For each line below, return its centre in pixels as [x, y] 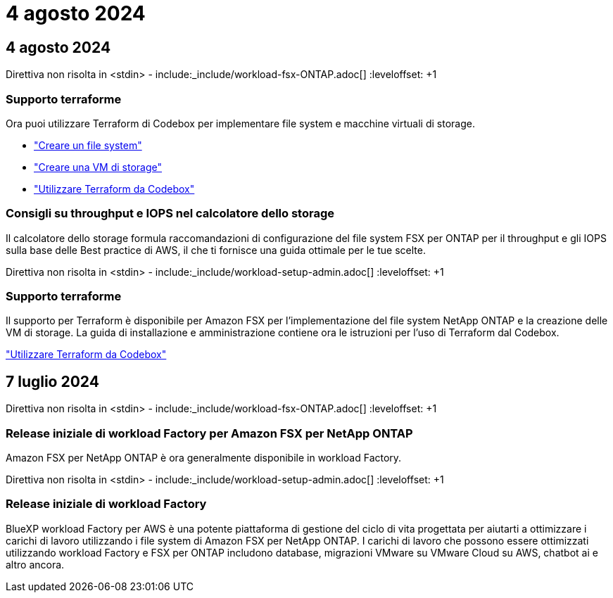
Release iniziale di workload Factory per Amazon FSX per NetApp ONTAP [209, 433]
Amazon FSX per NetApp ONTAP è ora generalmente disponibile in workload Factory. [204, 458]
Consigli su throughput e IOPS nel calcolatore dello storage [170, 214]
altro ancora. [35, 564]
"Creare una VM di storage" [98, 167]
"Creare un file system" [88, 145]
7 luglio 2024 [52, 381]
